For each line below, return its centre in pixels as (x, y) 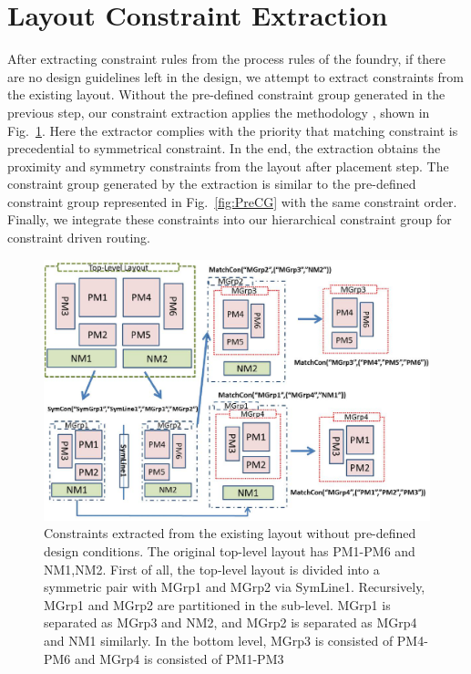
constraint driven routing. (79, 238)
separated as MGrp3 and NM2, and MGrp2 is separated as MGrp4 (230, 622)
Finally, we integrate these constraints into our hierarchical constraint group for (230, 219)
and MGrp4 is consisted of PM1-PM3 (179, 658)
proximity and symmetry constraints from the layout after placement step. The (228, 166)
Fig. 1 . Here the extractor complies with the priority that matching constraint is (233, 130)
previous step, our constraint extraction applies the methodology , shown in (219, 112)
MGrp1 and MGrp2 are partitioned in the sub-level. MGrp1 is (217, 604)
